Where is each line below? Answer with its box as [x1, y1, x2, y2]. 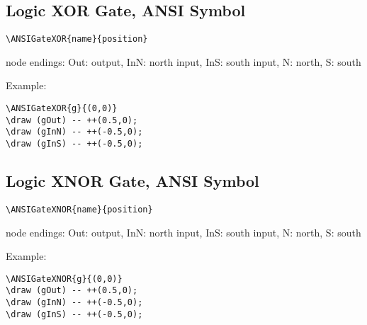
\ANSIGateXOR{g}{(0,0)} [6, 103, 118, 114]
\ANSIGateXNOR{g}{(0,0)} [6, 273, 123, 284]
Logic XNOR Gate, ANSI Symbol [6, 170, 259, 192]
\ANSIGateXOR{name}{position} [6, 34, 148, 45]
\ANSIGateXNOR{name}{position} [6, 204, 153, 215]
